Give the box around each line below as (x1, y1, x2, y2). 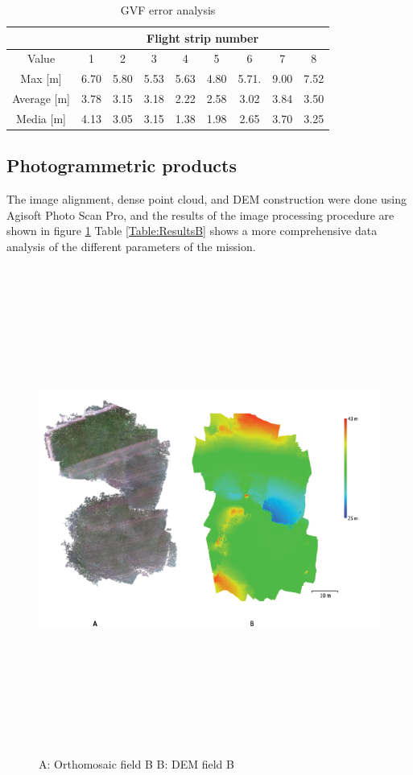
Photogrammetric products (6, 153, 237, 178)
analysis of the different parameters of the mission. (6, 238, 256, 255)
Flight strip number (147, 29, 259, 46)
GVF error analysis (120, 2, 216, 18)
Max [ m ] (20, 70, 62, 87)
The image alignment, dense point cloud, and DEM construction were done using (6, 191, 407, 208)
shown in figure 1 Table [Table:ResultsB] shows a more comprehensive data (6, 222, 378, 239)
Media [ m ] (16, 109, 66, 126)
